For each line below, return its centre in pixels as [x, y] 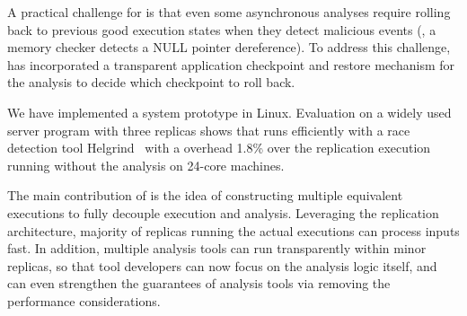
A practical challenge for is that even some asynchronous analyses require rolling [229, 12]
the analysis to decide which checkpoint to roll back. [151, 82]
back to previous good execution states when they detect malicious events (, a [222, 29]
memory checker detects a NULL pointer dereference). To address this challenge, [229, 47]
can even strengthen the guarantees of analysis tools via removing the [199, 283]
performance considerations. [84, 300]
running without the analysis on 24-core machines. [146, 165]
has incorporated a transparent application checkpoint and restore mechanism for [231, 64]
